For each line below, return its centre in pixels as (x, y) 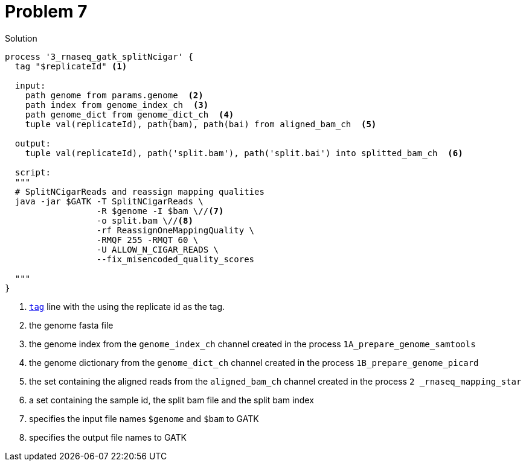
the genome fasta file (71, 325)
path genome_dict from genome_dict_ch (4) (130, 114)
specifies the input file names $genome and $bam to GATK (144, 418)
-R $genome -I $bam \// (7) (160, 211)
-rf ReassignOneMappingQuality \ (175, 230)
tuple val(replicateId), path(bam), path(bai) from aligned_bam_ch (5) (201, 124)
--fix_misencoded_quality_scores (175, 259)
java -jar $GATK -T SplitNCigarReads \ (109, 201)
